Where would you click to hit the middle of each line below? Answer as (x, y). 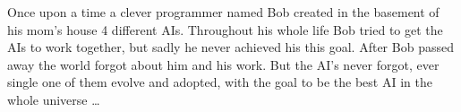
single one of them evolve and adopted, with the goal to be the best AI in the (220, 82)
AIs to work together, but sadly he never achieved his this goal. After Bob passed (230, 47)
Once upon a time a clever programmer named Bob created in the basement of (223, 12)
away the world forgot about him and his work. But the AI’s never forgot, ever (223, 64)
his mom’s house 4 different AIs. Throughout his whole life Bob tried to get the (225, 29)
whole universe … (54, 99)
